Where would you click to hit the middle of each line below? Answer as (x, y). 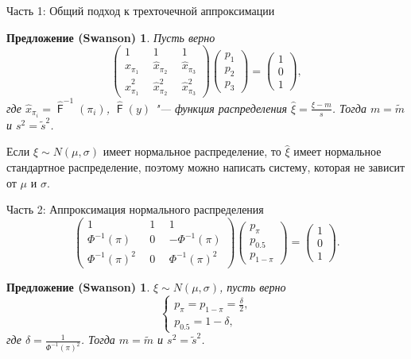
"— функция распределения (221, 108)
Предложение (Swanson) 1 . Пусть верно (111, 37)
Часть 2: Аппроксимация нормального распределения (135, 209)
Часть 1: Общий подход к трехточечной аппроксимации (141, 10)
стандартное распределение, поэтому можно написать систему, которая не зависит (206, 167)
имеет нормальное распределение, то (192, 151)
